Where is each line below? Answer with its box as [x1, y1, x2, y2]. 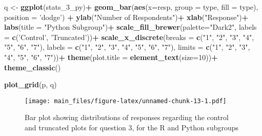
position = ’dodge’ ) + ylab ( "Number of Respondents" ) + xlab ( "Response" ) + [4, 11, 249, 22]
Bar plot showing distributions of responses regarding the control [25, 112, 229, 123]
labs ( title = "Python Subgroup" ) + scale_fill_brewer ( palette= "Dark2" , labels [4, 22, 257, 32]
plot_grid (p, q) [4, 79, 57, 90]
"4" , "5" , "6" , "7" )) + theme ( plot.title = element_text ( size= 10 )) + [4, 51, 218, 62]
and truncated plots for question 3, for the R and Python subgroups [25, 122, 239, 132]
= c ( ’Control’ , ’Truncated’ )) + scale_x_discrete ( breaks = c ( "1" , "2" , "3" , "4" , [4, 31, 254, 42]
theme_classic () [4, 62, 61, 72]
